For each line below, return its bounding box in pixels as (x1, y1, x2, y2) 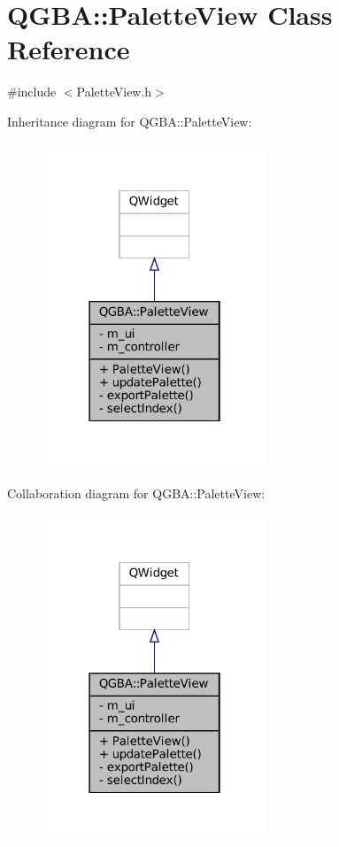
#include (7, 82, 57, 101)
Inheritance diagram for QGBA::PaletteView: (7, 112, 252, 130)
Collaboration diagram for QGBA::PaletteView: (7, 483, 266, 502)
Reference (7, 31, 130, 67)
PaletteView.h (76, 82, 152, 101)
